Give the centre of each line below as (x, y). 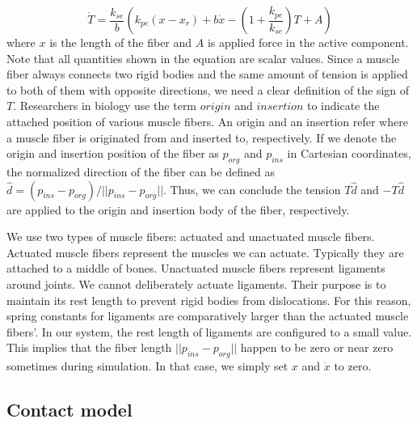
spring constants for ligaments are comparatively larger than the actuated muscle (208, 316)
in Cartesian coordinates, (349, 153)
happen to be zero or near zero (317, 347)
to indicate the (343, 106)
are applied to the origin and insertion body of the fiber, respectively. (178, 209)
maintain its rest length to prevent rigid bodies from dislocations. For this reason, (209, 300)
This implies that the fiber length (89, 347)
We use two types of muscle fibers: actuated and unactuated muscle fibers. (191, 237)
